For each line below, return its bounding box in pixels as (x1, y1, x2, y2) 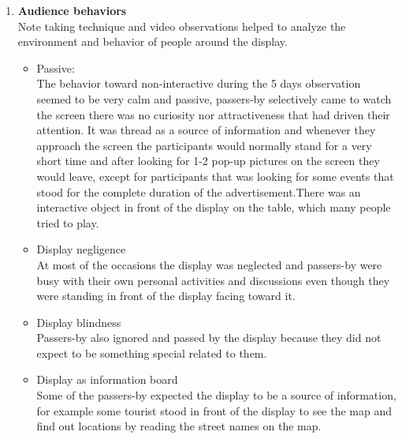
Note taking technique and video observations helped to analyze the (17, 17, 346, 34)
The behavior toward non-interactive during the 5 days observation (36, 75, 361, 92)
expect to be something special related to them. (36, 344, 267, 361)
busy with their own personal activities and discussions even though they (36, 272, 390, 288)
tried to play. (36, 214, 99, 231)
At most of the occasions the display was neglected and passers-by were (36, 256, 382, 272)
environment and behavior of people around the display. (17, 33, 288, 50)
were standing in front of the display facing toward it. (36, 287, 296, 304)
